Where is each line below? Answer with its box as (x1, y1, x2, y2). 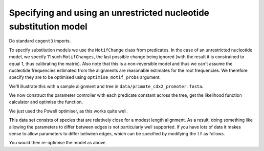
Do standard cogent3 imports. (9, 38, 71, 44)
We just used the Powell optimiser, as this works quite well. (9, 108, 128, 114)
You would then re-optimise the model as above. (9, 140, 107, 146)
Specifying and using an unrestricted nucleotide (9, 7, 210, 18)
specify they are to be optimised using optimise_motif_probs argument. (9, 74, 161, 80)
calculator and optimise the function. (9, 99, 83, 105)
